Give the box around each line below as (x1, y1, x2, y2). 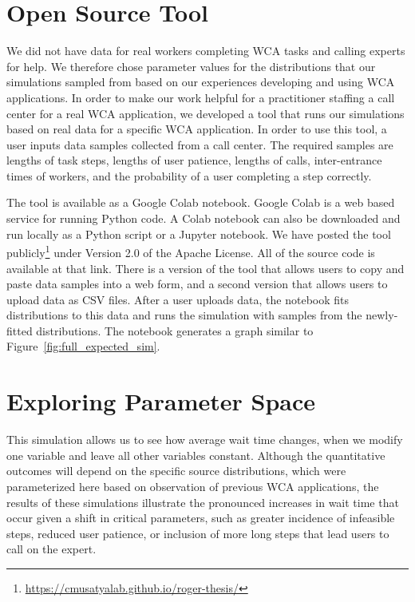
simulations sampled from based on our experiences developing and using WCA (6, 73, 395, 90)
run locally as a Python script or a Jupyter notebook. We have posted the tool (6, 225, 391, 242)
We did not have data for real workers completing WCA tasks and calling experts (6, 42, 405, 59)
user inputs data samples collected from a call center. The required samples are (6, 136, 393, 152)
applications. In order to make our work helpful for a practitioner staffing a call (6, 89, 395, 105)
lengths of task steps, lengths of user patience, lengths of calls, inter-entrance (6, 152, 382, 168)
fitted (6, 322, 33, 339)
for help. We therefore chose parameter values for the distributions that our (6, 57, 376, 74)
